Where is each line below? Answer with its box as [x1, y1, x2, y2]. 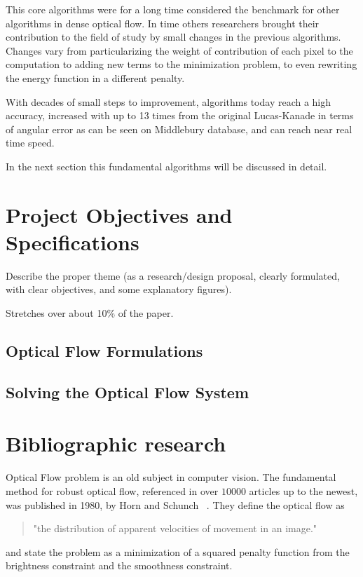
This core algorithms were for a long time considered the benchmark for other [6, 2, 340, 16]
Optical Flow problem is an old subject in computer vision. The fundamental [6, 470, 336, 484]
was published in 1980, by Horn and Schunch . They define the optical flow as [6, 497, 345, 512]
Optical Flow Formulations [6, 340, 203, 362]
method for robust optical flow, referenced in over [6, 483, 219, 498]
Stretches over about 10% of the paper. [6, 306, 174, 320]
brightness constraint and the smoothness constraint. [6, 558, 233, 573]
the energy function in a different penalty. [6, 70, 185, 85]
